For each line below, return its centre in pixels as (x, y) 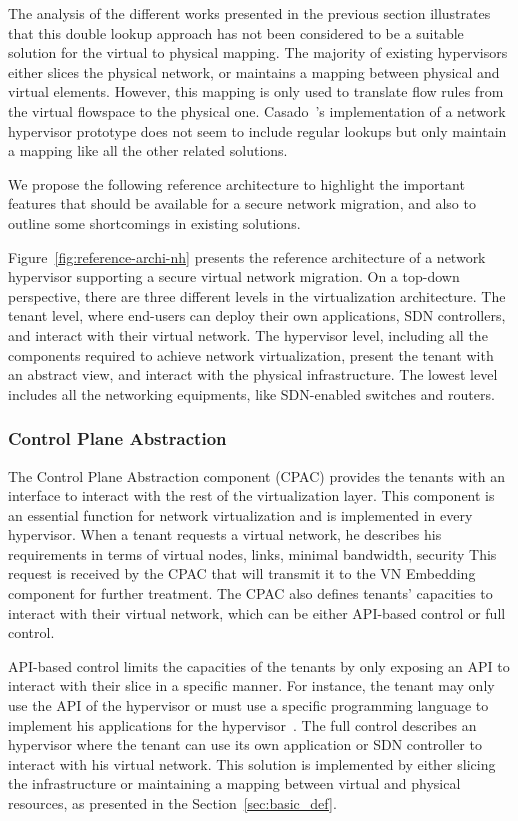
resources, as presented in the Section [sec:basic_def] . (172, 803)
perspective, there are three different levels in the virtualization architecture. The (257, 295)
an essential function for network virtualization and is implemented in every (240, 514)
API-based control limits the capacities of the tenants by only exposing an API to (259, 665)
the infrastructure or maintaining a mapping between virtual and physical (234, 783)
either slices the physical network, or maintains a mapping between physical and (254, 71)
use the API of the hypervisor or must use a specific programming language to (248, 705)
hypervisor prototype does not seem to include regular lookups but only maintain (257, 130)
